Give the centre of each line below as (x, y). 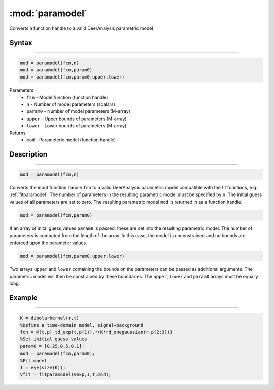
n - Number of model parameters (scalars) (71, 104)
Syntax (21, 43)
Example (23, 298)
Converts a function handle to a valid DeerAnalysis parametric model (81, 28)
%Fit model (33, 360)
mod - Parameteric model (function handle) (71, 140)
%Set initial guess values (54, 339)
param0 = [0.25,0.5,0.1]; (52, 346)
